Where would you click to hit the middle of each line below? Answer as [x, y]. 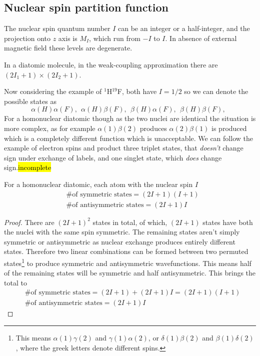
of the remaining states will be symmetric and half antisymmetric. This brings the [130, 273]
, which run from [115, 38]
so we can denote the [216, 91]
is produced [229, 128]
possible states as [30, 101]
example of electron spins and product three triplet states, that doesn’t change [124, 148]
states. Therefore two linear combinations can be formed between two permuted [126, 251]
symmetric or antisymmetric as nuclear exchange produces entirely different [120, 241]
